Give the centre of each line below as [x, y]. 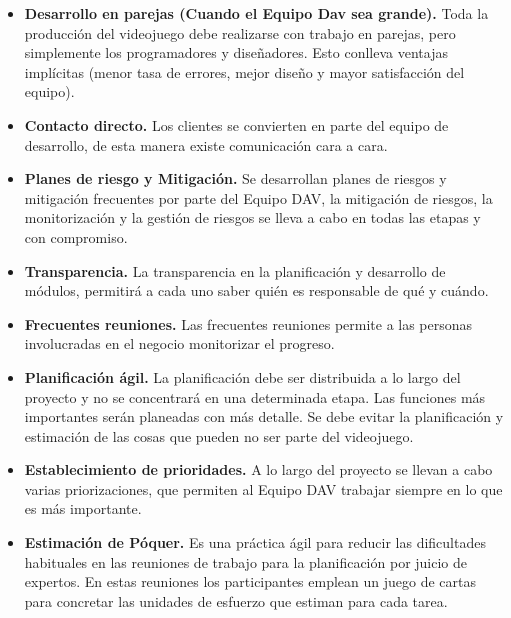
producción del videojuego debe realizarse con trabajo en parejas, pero [240, 32]
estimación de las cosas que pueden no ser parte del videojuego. [219, 435]
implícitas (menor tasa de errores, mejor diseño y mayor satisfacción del [244, 71]
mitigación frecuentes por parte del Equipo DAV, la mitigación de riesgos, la [258, 197]
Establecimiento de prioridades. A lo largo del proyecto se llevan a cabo [258, 469]
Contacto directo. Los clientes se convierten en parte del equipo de [236, 124]
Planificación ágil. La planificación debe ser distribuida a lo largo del [242, 376]
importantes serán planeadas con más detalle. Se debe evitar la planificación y [264, 416]
